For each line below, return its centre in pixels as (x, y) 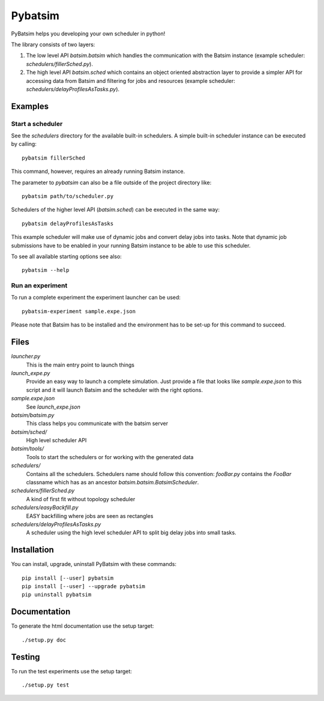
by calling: (24, 144)
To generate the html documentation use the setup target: (82, 626)
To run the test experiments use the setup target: (71, 671)
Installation (32, 550)
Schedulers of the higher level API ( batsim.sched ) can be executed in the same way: (115, 209)
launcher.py (26, 357)
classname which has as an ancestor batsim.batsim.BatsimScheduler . (112, 483)
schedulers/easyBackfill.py (45, 508)
